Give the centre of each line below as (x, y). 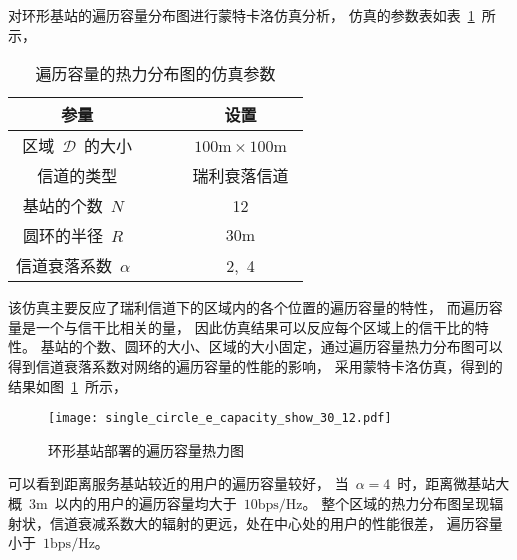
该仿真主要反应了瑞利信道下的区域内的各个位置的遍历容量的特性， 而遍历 (248, 307)
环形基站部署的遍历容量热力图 (146, 449)
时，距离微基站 (446, 483)
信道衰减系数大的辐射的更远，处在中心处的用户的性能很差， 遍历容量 (276, 522)
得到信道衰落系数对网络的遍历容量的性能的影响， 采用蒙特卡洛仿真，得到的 (255, 365)
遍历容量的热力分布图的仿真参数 (155, 74)
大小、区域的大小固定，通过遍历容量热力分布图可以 (334, 346)
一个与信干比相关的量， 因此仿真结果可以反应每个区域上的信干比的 (255, 326)
